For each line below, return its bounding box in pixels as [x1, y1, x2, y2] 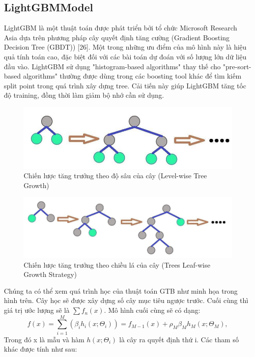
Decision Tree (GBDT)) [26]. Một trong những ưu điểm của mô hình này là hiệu [4, 42, 247, 52]
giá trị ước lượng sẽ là [4, 305, 70, 315]
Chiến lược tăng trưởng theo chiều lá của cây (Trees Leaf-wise [24, 259, 210, 270]
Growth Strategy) [24, 269, 77, 279]
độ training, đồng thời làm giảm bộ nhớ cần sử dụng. [4, 90, 164, 100]
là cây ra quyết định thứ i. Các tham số [119, 334, 239, 344]
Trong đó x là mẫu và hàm [4, 334, 85, 344]
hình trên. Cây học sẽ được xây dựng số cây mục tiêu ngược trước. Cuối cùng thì [4, 295, 249, 305]
